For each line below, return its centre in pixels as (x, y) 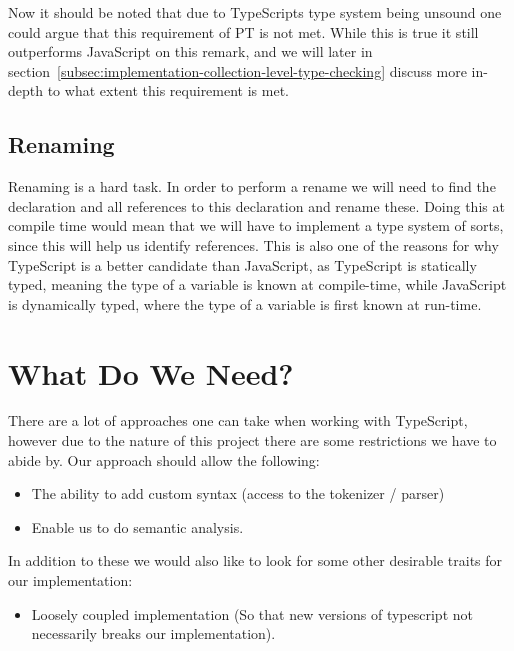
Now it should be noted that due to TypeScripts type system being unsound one (255, 12)
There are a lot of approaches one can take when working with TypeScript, (238, 420)
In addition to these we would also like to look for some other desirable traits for (255, 560)
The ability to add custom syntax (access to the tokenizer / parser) (238, 493)
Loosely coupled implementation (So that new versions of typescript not (252, 613)
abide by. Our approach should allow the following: (164, 459)
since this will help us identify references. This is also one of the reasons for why (253, 244)
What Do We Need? (151, 372)
